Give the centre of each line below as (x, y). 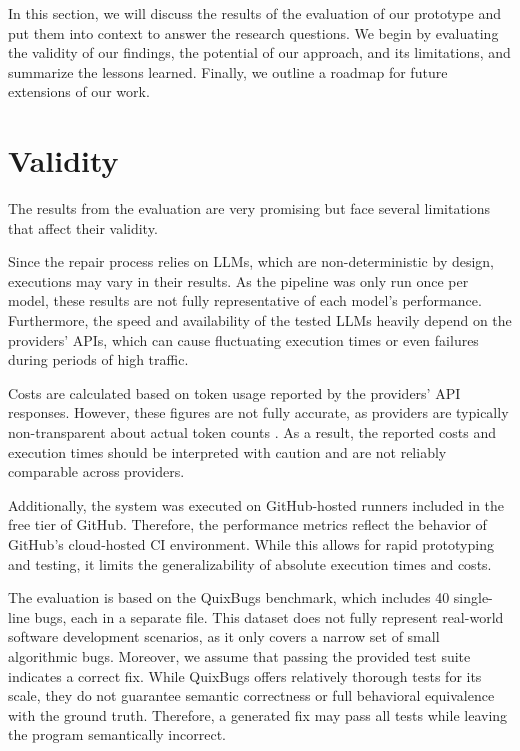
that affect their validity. (83, 227)
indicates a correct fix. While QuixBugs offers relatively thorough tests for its (245, 675)
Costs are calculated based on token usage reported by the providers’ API (234, 392)
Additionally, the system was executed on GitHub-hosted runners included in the (256, 504)
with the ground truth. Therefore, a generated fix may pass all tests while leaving (258, 714)
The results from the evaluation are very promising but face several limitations (249, 208)
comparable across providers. (96, 471)
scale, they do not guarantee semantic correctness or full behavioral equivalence (251, 695)
